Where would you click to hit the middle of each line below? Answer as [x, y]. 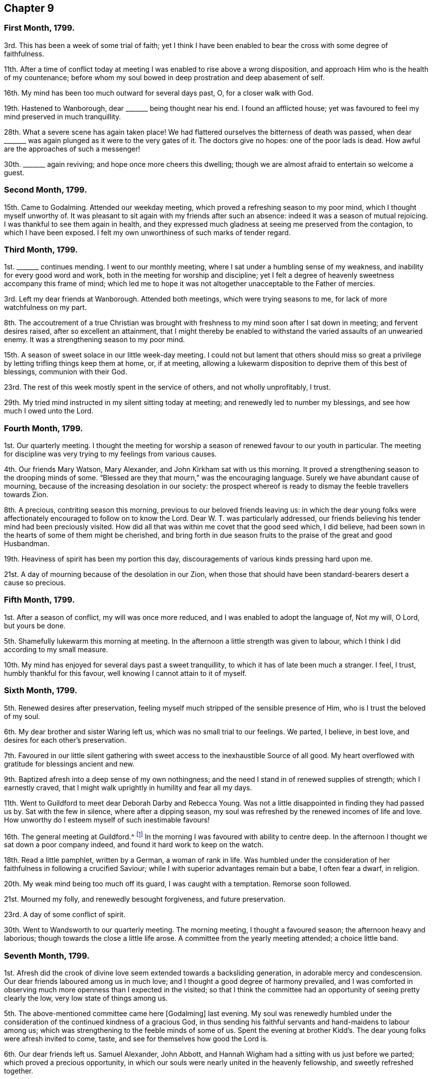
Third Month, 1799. [41, 249]
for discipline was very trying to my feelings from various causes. [110, 454]
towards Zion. [26, 495]
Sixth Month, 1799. [41, 691]
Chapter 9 [29, 8]
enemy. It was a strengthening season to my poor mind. [95, 340]
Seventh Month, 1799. [47, 955]
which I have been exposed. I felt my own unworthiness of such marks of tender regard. [147, 232]
